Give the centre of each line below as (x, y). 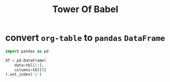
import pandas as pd (27, 51)
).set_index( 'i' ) (24, 74)
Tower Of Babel (85, 9)
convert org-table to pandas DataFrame (85, 38)
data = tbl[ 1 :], (29, 65)
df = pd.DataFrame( (26, 60)
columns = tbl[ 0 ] (30, 70)
